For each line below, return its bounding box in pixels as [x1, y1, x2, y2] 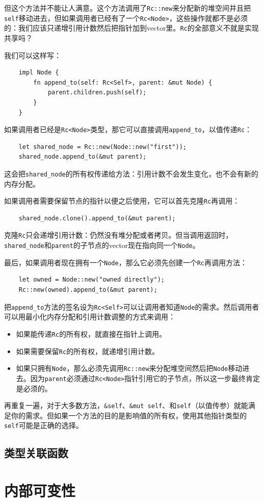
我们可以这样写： [4, 49, 61, 60]
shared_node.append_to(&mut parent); [18, 153, 147, 161]
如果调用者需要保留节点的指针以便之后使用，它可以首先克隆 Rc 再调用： [4, 195, 240, 206]
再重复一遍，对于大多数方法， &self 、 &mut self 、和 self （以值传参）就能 [4, 400, 248, 411]
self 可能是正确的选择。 [4, 420, 83, 431]
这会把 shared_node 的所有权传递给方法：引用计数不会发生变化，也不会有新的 [4, 168, 258, 179]
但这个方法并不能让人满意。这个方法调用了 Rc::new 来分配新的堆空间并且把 [4, 3, 251, 13]
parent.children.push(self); [47, 89, 147, 96]
